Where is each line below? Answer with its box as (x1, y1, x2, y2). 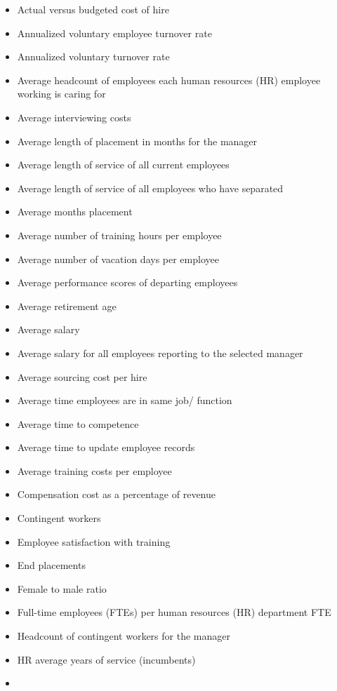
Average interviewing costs (17, 109, 131, 124)
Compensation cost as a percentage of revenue (17, 487, 216, 502)
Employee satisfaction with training (17, 534, 171, 549)
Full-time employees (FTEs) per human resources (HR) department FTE (17, 605, 331, 619)
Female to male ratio (17, 581, 107, 596)
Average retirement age (17, 298, 117, 313)
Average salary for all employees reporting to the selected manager (17, 345, 303, 360)
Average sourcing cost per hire (17, 369, 147, 384)
